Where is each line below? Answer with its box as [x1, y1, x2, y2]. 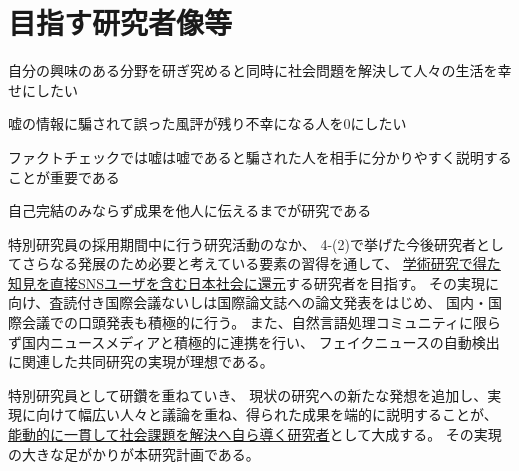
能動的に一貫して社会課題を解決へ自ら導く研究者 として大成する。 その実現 [8, 424, 502, 445]
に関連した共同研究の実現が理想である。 [8, 351, 274, 372]
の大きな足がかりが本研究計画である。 [8, 443, 260, 464]
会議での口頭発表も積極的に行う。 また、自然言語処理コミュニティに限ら [21, 312, 501, 333]
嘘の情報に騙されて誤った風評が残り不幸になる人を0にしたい [8, 113, 407, 134]
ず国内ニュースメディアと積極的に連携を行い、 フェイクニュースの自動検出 [8, 331, 500, 352]
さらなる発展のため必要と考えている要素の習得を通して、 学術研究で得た [21, 253, 501, 274]
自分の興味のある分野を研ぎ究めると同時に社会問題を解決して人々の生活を [8, 60, 498, 81]
